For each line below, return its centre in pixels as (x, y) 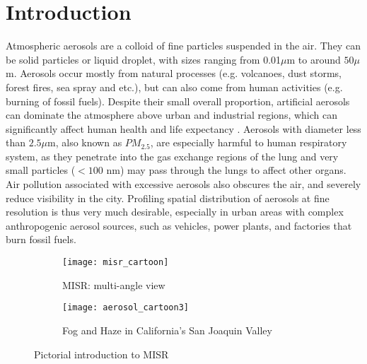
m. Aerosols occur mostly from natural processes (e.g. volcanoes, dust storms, (174, 73)
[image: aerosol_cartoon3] (126, 308)
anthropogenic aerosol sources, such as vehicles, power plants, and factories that (179, 225)
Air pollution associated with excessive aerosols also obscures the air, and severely (183, 184)
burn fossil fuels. (41, 239)
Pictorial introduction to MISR (101, 354)
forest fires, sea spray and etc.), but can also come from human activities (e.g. (174, 87)
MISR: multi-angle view (114, 284)
